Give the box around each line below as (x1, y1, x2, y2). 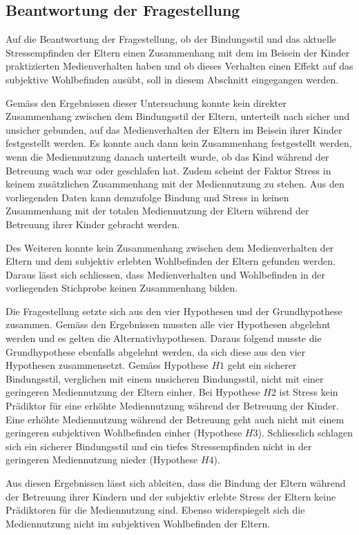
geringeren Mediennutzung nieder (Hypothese (6, 452, 198, 467)
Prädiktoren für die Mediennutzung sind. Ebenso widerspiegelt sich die (6, 503, 305, 517)
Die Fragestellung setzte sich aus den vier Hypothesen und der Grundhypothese (6, 303, 342, 318)
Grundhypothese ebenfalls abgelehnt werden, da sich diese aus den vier (6, 344, 306, 359)
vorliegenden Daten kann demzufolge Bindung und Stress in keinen (6, 190, 289, 204)
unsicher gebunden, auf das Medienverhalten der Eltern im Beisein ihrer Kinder (6, 122, 342, 137)
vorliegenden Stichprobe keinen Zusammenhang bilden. (6, 281, 238, 295)
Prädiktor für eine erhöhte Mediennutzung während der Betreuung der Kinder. (6, 398, 339, 413)
